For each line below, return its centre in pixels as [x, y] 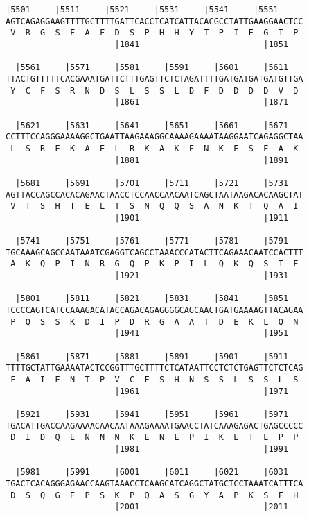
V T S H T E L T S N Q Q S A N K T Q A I [154, 206]
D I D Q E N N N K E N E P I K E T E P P [154, 438]
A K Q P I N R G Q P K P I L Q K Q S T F [154, 264]
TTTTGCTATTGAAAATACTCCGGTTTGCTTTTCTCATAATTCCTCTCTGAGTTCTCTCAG [154, 368]
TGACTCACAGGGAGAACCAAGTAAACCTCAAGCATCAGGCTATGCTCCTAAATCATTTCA [154, 483]
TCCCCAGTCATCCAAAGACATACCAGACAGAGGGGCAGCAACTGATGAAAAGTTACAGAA [154, 311]
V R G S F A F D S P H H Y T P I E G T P [154, 33]
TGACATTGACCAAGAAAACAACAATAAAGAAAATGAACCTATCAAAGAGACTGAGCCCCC [154, 426]
